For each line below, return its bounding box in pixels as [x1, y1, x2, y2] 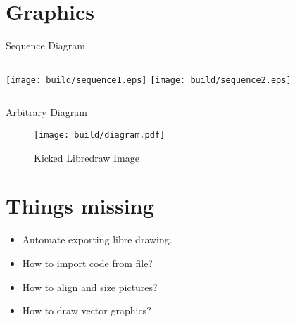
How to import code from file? [22, 255, 153, 270]
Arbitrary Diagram [6, 105, 87, 120]
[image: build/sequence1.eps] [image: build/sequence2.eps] [6, 75, 291, 85]
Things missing [6, 191, 154, 220]
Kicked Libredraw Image [34, 150, 139, 165]
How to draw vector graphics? [22, 303, 151, 318]
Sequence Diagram [6, 38, 86, 53]
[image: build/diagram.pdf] [34, 129, 165, 140]
